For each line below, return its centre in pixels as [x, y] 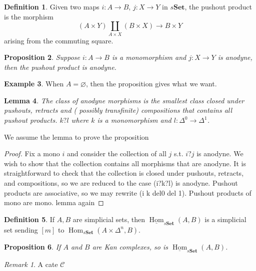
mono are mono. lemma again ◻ [54, 202]
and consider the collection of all [116, 153]
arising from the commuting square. [59, 40]
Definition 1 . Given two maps [52, 6]
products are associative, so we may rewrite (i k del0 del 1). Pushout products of [128, 192]
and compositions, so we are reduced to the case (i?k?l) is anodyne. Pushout [121, 183]
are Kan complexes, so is [130, 246]
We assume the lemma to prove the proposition [76, 136]
